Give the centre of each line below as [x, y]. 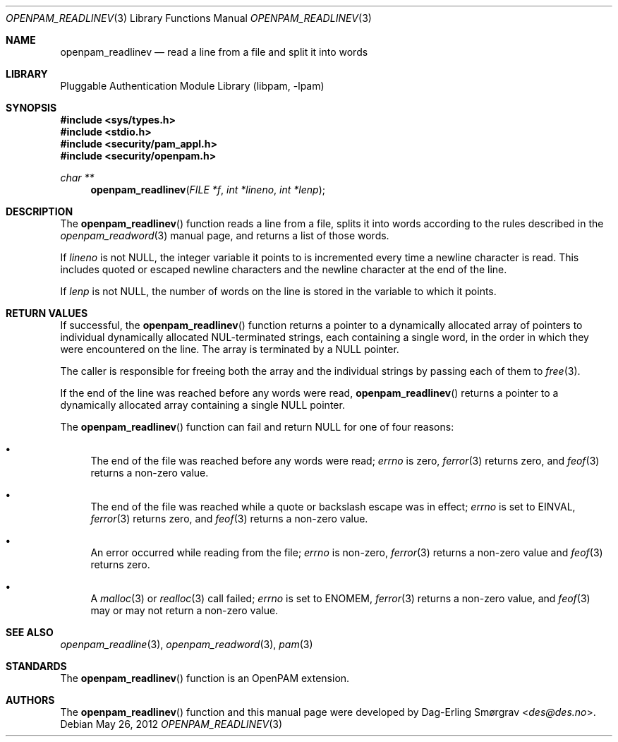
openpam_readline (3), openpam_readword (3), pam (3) [187, 644]
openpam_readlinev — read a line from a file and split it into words [214, 52]
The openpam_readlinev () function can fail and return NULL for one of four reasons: [257, 427]
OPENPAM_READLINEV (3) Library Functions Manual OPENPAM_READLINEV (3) [189, 18]
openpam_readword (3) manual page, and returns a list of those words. [225, 235]
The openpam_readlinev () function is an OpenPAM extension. [205, 678]
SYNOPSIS [31, 108]
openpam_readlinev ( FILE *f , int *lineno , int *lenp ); [208, 190]
